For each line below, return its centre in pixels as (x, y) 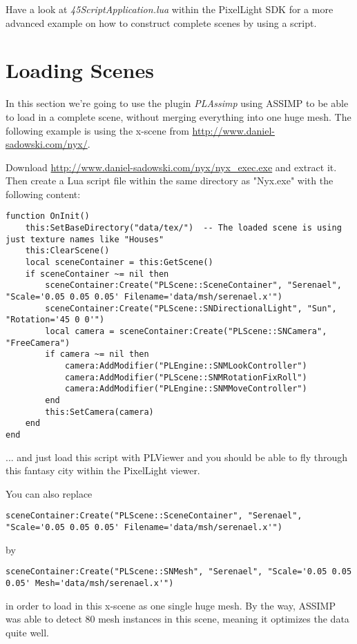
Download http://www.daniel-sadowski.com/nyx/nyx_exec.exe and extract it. (171, 167)
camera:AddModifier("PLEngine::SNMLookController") (186, 366)
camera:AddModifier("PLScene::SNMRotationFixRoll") (186, 377)
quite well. (27, 632)
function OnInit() (48, 216)
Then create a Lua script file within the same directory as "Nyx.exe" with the (170, 180)
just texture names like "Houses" (85, 239)
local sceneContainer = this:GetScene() (119, 263)
